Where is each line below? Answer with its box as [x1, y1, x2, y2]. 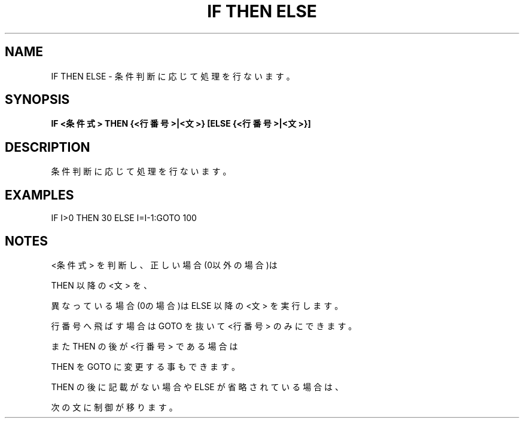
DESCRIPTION [5, 139, 90, 155]
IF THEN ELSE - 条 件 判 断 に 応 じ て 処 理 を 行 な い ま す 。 [51, 70, 295, 81]
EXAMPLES [5, 187, 74, 203]
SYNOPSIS [5, 92, 70, 108]
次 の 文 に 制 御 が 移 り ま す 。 [51, 401, 178, 412]
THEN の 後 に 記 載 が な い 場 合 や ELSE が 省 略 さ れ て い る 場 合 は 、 [51, 381, 344, 392]
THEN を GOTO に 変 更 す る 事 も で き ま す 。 [51, 361, 240, 372]
